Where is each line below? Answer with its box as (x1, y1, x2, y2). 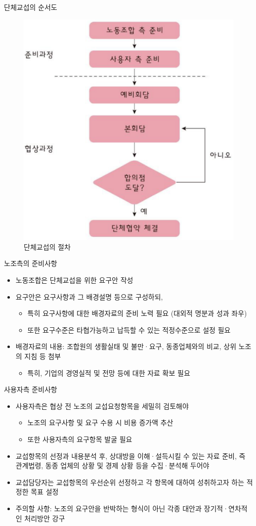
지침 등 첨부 (24, 351, 61, 361)
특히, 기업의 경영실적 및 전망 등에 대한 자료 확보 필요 (27, 367, 190, 378)
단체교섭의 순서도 (4, 2, 57, 12)
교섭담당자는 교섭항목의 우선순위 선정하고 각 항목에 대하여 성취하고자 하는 (15, 477, 245, 487)
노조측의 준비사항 (4, 258, 57, 268)
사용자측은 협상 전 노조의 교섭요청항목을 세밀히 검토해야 (15, 400, 189, 411)
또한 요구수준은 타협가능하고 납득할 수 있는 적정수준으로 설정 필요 (27, 324, 231, 335)
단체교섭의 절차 (24, 241, 71, 252)
